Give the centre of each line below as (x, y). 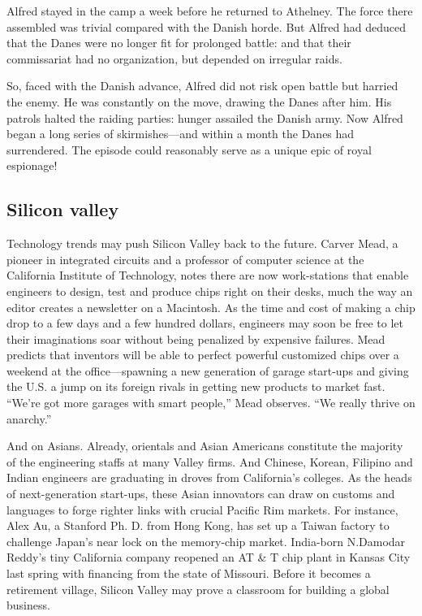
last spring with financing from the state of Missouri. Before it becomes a (189, 573)
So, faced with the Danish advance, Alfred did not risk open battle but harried (202, 86)
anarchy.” (29, 418)
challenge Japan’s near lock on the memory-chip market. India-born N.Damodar (206, 541)
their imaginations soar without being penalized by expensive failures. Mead (196, 338)
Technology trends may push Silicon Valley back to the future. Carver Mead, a (202, 243)
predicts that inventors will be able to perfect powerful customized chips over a (203, 355)
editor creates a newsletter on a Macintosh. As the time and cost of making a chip (211, 307)
